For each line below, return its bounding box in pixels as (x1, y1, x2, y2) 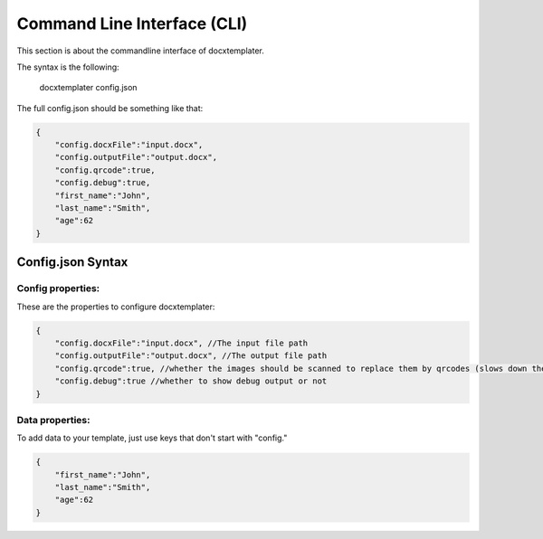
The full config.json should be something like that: (16, 102, 204, 113)
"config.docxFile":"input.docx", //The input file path (54, 337, 309, 348)
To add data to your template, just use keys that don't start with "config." (16, 432, 288, 443)
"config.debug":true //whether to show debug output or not (54, 376, 328, 386)
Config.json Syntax (16, 254, 129, 270)
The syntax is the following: (16, 61, 119, 72)
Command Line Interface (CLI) (16, 14, 248, 33)
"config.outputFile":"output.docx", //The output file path (54, 351, 328, 361)
